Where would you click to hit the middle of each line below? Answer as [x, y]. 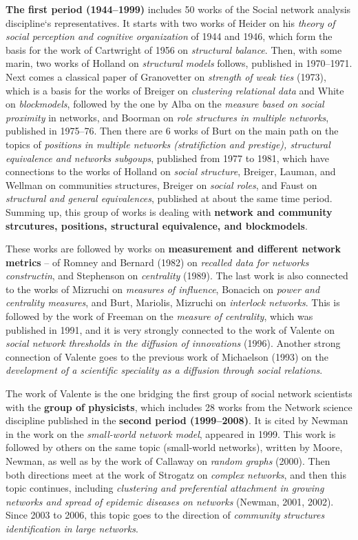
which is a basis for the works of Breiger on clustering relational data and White [175, 90]
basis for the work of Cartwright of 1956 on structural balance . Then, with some [174, 49]
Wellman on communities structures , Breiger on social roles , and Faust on [161, 184]
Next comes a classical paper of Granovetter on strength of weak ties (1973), [166, 76]
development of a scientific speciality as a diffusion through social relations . [164, 370]
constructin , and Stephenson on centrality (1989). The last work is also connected [177, 276]
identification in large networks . [72, 528]
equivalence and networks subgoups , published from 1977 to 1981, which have [168, 158]
